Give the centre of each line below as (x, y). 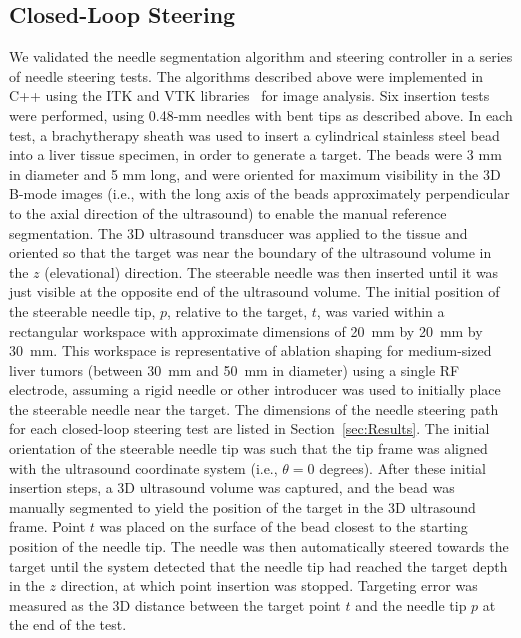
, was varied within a (380, 310)
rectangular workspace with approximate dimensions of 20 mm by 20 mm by (246, 330)
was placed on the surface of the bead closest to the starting (283, 526)
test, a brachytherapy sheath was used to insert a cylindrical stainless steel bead (254, 134)
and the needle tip (411, 604)
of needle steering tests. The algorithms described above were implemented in (246, 75)
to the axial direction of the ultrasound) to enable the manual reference (228, 212)
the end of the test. (68, 624)
